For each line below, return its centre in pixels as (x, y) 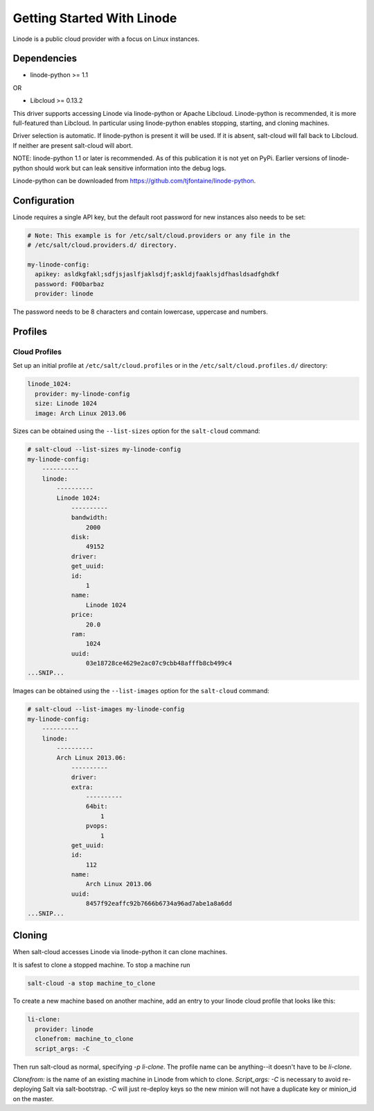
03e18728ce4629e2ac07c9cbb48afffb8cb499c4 (159, 663)
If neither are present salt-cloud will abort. (73, 145)
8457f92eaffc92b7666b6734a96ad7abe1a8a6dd (159, 904)
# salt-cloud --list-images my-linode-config (106, 709)
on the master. (34, 1099)
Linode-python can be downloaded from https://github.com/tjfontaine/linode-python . (134, 180)
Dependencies (45, 59)
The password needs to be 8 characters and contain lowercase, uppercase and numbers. (140, 312)
